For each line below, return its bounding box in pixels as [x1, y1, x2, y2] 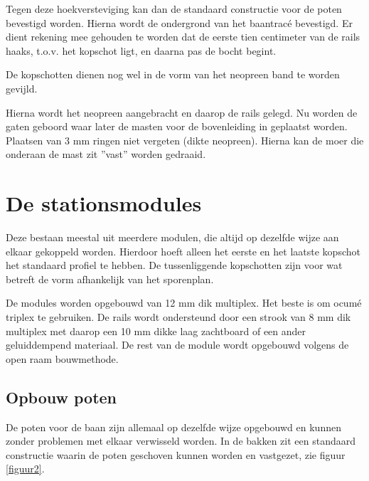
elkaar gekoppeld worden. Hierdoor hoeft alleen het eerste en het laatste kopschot [6, 243, 360, 258]
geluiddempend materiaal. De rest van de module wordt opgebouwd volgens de [6, 337, 349, 352]
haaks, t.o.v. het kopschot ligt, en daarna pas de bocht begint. [6, 43, 277, 58]
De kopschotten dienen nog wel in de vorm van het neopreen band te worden [6, 67, 340, 82]
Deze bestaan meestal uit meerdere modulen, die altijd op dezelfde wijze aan [6, 230, 339, 245]
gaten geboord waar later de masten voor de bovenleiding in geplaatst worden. [6, 119, 348, 134]
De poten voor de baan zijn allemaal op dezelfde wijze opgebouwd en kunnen [6, 419, 341, 434]
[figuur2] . [6, 461, 45, 476]
